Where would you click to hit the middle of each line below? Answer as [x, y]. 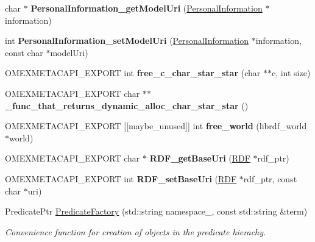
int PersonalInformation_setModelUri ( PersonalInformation [127, 41]
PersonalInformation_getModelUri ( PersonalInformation [147, 8]
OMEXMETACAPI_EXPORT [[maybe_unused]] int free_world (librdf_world [156, 126]
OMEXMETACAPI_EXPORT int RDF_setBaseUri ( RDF [121, 178]
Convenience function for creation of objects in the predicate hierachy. [136, 231]
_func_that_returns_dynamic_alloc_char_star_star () [127, 105]
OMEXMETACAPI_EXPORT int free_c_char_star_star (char [133, 73]
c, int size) [291, 73]
